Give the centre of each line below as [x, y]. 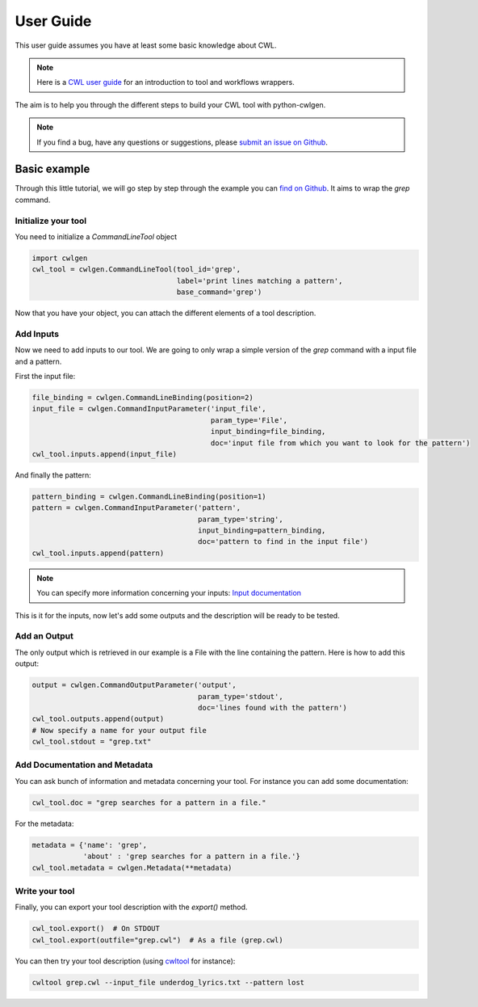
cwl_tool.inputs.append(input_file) [105, 454]
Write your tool [45, 891]
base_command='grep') [219, 292]
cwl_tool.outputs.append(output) [98, 719]
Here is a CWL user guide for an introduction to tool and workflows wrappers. [166, 82]
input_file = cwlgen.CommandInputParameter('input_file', [149, 409]
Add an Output [44, 636]
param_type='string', [241, 519]
